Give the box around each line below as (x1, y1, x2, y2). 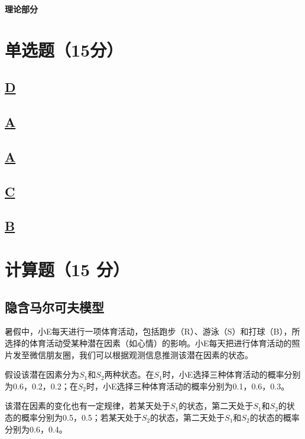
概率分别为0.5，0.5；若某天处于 (21, 411, 142, 424)
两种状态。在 (104, 368, 154, 381)
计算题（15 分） (5, 257, 129, 281)
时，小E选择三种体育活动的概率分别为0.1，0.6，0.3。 (86, 379, 290, 392)
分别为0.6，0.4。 (5, 422, 67, 435)
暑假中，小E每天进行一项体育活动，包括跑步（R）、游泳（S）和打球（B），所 (5, 325, 300, 338)
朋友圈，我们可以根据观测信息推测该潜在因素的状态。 (46, 348, 253, 361)
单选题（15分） (5, 37, 124, 61)
